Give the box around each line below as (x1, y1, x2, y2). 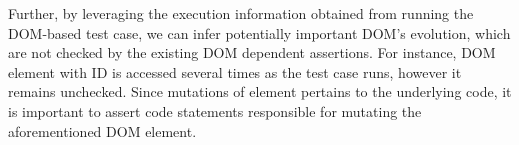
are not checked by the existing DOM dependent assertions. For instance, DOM (8, 42, 496, 63)
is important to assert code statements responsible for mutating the (8, 100, 422, 121)
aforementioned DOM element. (8, 120, 197, 141)
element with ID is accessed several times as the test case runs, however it (8, 61, 462, 82)
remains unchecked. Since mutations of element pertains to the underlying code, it (8, 81, 512, 102)
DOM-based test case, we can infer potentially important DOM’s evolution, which (8, 22, 511, 43)
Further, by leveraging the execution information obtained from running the (8, 3, 474, 23)
